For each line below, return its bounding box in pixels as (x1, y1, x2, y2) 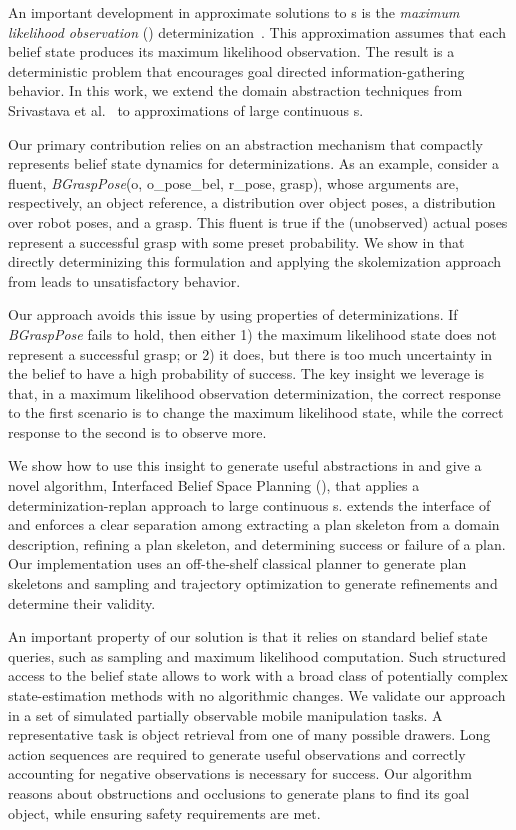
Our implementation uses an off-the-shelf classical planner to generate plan (8, 553, 467, 574)
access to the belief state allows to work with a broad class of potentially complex (8, 665, 508, 686)
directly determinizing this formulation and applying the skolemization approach (8, 251, 502, 272)
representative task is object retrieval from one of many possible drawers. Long (8, 724, 491, 745)
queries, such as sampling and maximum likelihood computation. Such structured (8, 645, 506, 666)
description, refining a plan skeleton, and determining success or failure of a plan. (8, 533, 506, 554)
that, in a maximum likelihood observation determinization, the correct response (8, 382, 501, 403)
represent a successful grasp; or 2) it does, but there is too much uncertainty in (8, 343, 493, 364)
